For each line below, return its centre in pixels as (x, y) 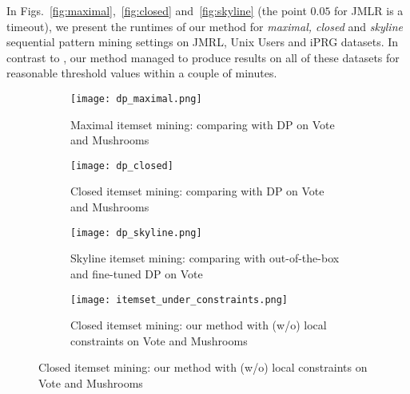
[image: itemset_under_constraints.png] (179, 299)
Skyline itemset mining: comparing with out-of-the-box (205, 258)
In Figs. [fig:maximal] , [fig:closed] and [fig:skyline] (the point (157, 10)
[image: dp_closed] (122, 165)
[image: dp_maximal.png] (136, 98)
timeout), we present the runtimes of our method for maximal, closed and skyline (205, 26)
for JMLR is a (369, 10)
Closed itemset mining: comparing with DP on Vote (197, 191)
